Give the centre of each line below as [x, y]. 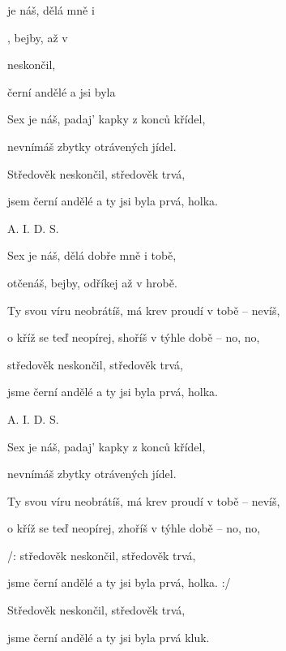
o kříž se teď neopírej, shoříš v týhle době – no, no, [134, 337]
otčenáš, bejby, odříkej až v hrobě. [92, 282]
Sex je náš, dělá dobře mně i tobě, [92, 255]
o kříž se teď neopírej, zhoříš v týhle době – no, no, [134, 528]
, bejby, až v [38, 37]
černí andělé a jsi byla [62, 91]
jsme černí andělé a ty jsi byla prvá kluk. [109, 637]
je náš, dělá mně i [51, 10]
